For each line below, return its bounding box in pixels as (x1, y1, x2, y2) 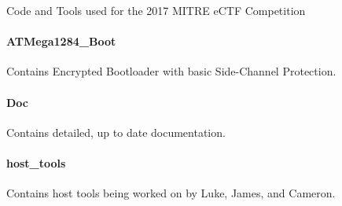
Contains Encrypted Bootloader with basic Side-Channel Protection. (6, 63, 336, 79)
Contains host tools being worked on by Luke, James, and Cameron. (6, 185, 336, 201)
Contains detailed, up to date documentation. (6, 123, 226, 140)
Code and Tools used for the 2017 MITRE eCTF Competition (6, 2, 306, 18)
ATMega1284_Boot (6, 33, 116, 50)
